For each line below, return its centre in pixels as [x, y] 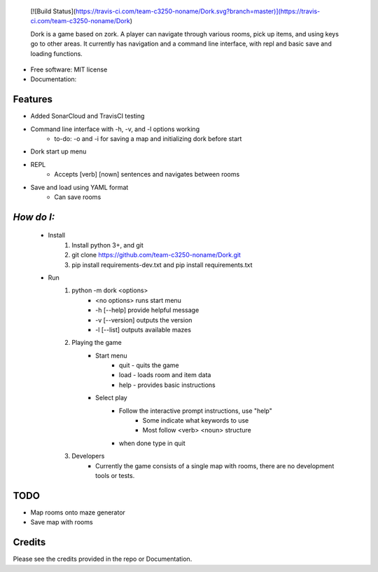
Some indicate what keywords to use [196, 421]
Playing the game [97, 343]
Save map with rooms [62, 522]
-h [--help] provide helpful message [147, 310]
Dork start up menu [58, 151]
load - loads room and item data [165, 375]
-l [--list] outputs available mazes [143, 329]
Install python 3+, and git [107, 245]
